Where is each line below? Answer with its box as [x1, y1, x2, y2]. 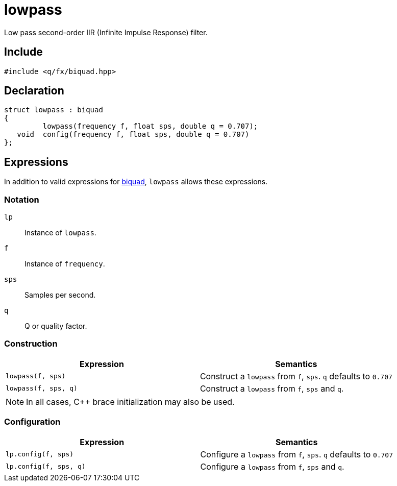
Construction [4, 338, 58, 349]
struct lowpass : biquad [4, 106, 103, 114]
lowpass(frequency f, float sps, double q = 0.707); [42, 122, 258, 131]
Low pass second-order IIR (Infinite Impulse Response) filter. [4, 28, 208, 37]
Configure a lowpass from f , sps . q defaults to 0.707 [200, 449, 393, 459]
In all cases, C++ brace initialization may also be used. [26, 396, 235, 407]
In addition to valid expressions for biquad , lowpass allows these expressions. [4, 177, 268, 186]
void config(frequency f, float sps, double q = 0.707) [17, 130, 250, 139]
